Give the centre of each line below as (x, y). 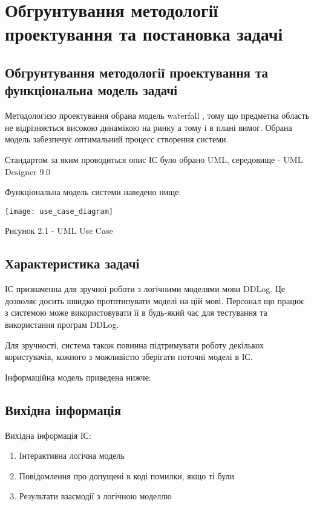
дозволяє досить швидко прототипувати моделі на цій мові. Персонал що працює (155, 300)
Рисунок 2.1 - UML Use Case (59, 231)
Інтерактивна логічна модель (72, 455)
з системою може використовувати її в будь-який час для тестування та (136, 312)
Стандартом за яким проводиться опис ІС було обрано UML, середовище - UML (154, 159)
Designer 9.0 (28, 171)
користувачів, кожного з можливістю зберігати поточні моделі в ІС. (129, 357)
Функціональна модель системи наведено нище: (93, 192)
